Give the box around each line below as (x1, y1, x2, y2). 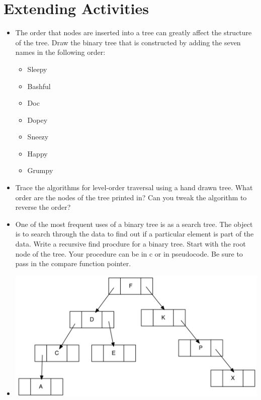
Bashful (27, 81, 51, 91)
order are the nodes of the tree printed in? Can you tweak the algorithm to (15, 192, 247, 202)
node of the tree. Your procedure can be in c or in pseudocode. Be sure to (15, 248, 243, 259)
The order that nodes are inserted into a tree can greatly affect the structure (15, 27, 252, 38)
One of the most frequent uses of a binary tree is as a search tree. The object (15, 218, 253, 229)
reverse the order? (15, 202, 71, 212)
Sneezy (27, 131, 49, 142)
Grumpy (27, 165, 53, 176)
